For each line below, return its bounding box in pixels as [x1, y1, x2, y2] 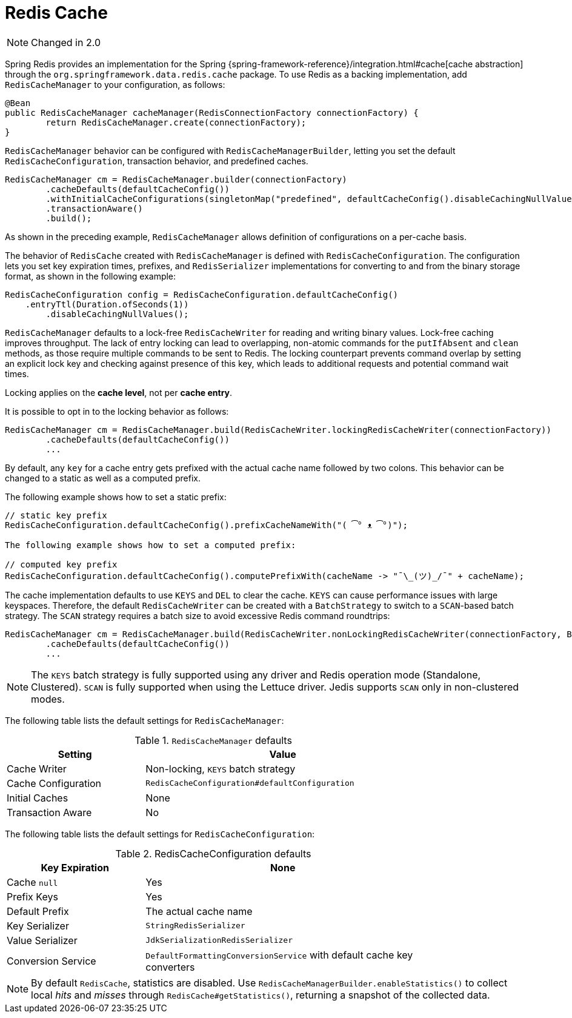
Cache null [7, 876, 58, 888]
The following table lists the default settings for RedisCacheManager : [5, 715, 284, 726]
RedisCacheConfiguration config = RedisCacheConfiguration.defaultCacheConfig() [5, 289, 399, 300]
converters [145, 960, 195, 973]
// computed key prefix [5, 559, 118, 569]
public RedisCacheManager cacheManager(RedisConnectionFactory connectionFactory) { [5, 107, 419, 118]
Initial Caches [7, 791, 68, 804]
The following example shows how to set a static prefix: [5, 491, 227, 502]
